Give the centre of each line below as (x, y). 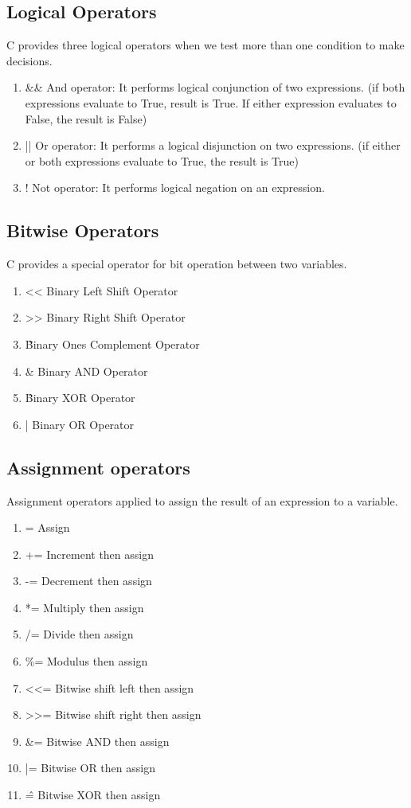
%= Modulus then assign (86, 661)
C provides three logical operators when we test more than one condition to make (205, 45)
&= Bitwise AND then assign (97, 741)
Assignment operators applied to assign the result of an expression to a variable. (202, 500)
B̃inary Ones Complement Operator (112, 343)
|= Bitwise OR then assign (90, 768)
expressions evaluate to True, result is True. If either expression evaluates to (211, 102)
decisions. (29, 60)
